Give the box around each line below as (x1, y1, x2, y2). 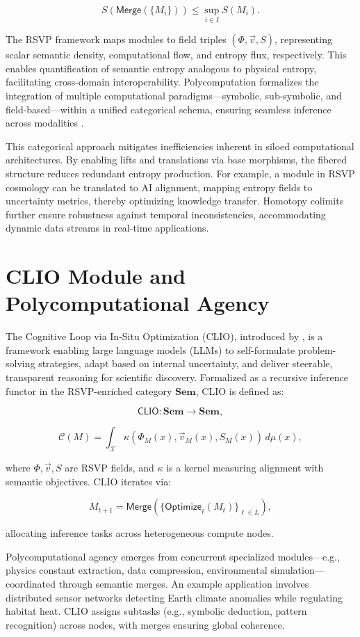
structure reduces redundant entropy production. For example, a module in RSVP (6, 166, 355, 180)
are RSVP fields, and (65, 460, 154, 475)
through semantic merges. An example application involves (58, 576, 309, 590)
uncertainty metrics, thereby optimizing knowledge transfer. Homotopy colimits (6, 193, 344, 208)
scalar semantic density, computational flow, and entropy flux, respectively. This (6, 47, 347, 62)
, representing (275, 32, 332, 47)
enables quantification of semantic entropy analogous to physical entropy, (6, 61, 317, 75)
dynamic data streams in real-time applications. (6, 220, 209, 235)
